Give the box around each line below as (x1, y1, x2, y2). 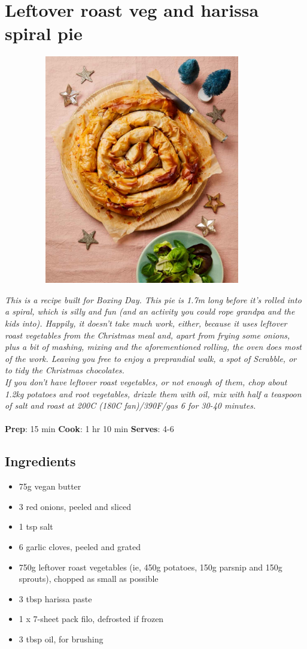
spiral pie (5, 21, 83, 46)
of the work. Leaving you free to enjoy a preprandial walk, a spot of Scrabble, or (5, 352, 297, 364)
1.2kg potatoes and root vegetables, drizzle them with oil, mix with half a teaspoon (5, 387, 302, 400)
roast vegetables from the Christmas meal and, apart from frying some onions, (5, 328, 290, 341)
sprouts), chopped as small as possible (19, 572, 159, 585)
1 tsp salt (19, 520, 53, 533)
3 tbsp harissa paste (19, 592, 92, 605)
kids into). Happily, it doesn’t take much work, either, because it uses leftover (5, 317, 287, 330)
